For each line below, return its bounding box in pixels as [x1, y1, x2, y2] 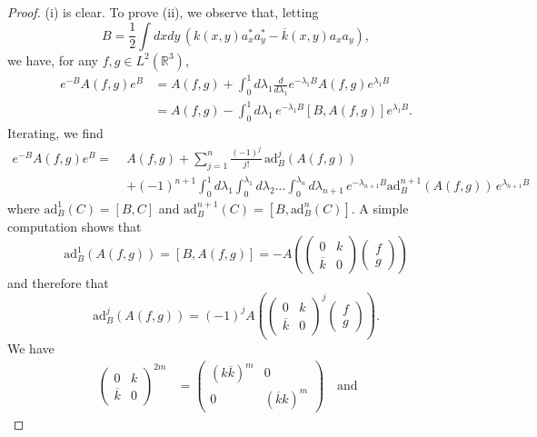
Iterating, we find [7, 124, 104, 143]
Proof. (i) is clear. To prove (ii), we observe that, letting [7, 3, 319, 21]
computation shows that [7, 216, 142, 235]
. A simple [351, 198, 409, 217]
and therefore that [7, 273, 109, 293]
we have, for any [7, 50, 98, 69]
